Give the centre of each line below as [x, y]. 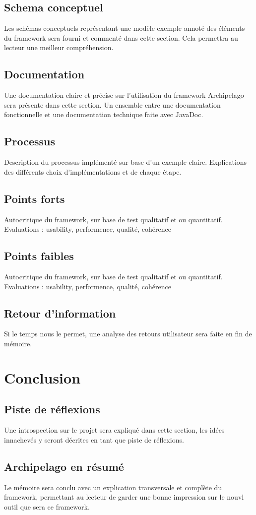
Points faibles [39, 256]
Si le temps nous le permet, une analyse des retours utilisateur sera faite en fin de [128, 334]
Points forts [34, 198]
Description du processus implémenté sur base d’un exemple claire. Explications [126, 162]
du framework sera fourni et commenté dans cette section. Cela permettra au [121, 37]
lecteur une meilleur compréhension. [59, 47]
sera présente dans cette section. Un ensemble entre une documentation [112, 104]
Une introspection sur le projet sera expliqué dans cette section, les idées [114, 430]
